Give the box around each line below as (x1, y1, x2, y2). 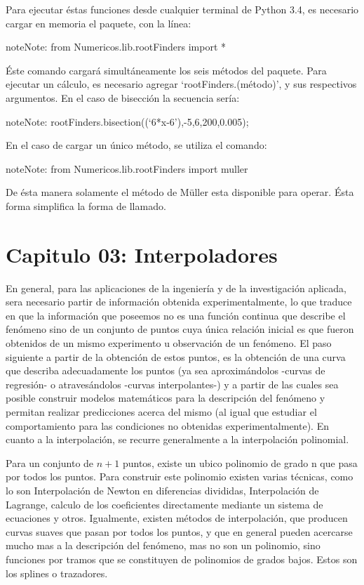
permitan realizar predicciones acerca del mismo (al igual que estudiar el (6, 405, 317, 419)
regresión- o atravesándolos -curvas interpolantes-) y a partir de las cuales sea (6, 376, 339, 391)
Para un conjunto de (6, 455, 94, 470)
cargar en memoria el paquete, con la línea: (6, 15, 191, 30)
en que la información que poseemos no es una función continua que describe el (6, 308, 346, 322)
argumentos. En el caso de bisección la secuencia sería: (6, 90, 240, 105)
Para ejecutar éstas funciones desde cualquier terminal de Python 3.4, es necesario (6, 2, 359, 16)
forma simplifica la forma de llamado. (6, 198, 166, 213)
